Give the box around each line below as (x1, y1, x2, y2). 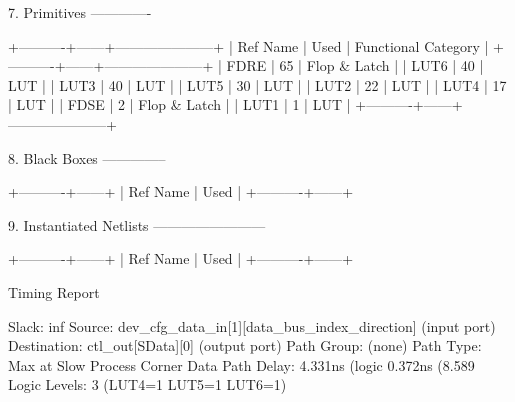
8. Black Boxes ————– (8, 147, 166, 168)
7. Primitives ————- (8, 2, 152, 22)
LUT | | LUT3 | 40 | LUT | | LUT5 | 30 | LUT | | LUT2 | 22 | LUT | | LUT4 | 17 (8, 74, 507, 95)
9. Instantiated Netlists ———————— (8, 214, 266, 235)
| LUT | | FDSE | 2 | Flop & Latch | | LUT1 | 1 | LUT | (8, 94, 351, 115)
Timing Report (8, 281, 100, 302)
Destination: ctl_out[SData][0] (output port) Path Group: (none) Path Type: (8, 335, 482, 356)
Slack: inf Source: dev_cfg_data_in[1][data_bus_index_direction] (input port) (8, 315, 496, 336)
